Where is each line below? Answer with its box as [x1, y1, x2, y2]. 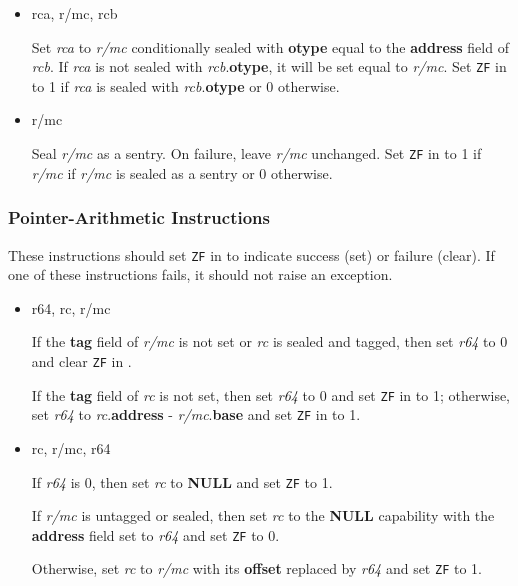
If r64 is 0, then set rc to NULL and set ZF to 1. [31, 471, 333, 492]
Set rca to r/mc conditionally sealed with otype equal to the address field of [31, 36, 509, 57]
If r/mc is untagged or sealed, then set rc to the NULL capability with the [31, 505, 495, 526]
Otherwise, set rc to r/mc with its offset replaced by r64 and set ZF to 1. [31, 558, 482, 579]
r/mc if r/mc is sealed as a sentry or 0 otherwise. [31, 162, 333, 183]
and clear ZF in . [31, 350, 132, 371]
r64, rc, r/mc [31, 297, 111, 318]
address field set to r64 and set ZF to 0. [31, 524, 280, 545]
